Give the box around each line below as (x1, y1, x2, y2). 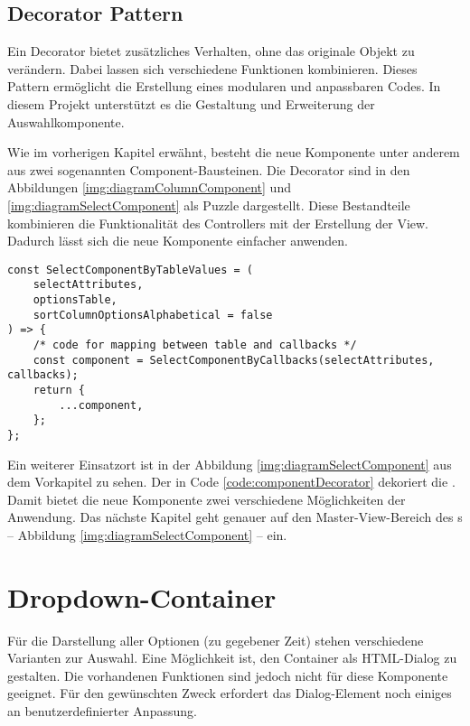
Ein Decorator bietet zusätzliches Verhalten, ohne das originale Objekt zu (7, 42, 415, 60)
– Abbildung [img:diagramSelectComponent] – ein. (7, 525, 287, 544)
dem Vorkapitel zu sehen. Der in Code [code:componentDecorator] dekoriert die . (7, 472, 456, 491)
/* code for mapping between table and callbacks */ (33, 339, 357, 352)
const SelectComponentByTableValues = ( (7, 263, 254, 276)
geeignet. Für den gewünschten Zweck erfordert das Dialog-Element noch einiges (7, 684, 452, 703)
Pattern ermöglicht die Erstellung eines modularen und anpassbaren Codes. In (7, 77, 441, 96)
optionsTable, (33, 293, 117, 307)
